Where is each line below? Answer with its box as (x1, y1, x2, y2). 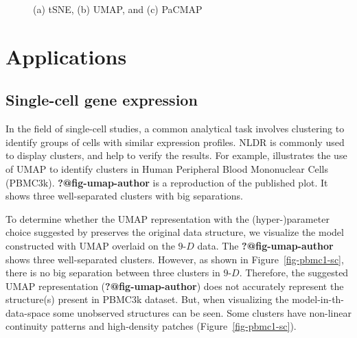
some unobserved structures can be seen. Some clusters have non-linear (53, 305, 352, 319)
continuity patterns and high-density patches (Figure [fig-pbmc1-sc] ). (5, 319, 297, 333)
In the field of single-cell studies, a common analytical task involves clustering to (5, 121, 345, 136)
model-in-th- (292, 292, 345, 306)
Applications (5, 42, 127, 70)
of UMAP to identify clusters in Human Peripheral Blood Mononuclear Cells (5, 161, 329, 176)
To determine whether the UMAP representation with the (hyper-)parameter (5, 211, 330, 226)
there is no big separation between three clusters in (5, 265, 220, 280)
